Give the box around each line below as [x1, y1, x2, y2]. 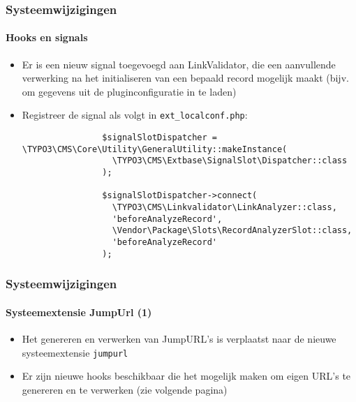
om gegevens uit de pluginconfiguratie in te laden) [22, 84, 237, 98]
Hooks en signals [6, 30, 88, 45]
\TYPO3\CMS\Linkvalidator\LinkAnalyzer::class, [112, 202, 337, 213]
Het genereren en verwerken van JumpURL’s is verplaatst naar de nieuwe [22, 331, 336, 345]
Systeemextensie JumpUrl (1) [6, 304, 152, 319]
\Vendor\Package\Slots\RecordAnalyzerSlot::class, [112, 225, 353, 236]
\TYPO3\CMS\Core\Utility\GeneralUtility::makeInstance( [22, 144, 288, 154]
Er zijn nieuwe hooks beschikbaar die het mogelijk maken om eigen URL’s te [22, 368, 351, 383]
